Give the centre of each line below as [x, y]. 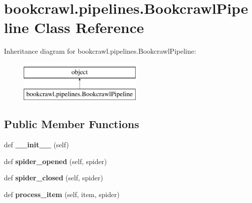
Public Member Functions [72, 124]
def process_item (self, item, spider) [62, 194]
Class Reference [89, 27]
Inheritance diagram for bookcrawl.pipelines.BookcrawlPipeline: [100, 51]
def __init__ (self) [36, 145]
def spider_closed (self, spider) [54, 178]
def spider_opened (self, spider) [55, 161]
